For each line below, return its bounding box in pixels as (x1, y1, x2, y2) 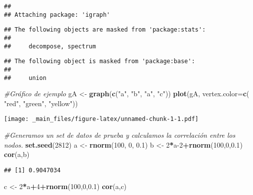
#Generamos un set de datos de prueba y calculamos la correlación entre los (4, 130, 235, 140)
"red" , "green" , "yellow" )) (4, 98, 78, 108)
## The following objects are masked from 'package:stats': (4, 26, 206, 34)
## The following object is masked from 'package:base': (4, 58, 195, 65)
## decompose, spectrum (4, 42, 96, 50)
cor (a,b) (4, 149, 30, 159)
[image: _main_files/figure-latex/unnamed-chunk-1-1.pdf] (4, 116, 199, 123)
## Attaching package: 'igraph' (4, 11, 110, 18)
